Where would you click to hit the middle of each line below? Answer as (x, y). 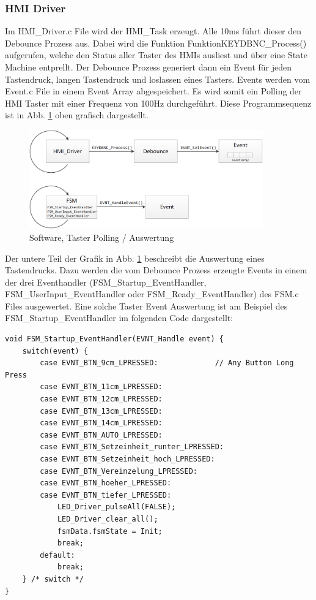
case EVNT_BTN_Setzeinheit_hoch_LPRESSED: (127, 459)
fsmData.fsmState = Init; (110, 531)
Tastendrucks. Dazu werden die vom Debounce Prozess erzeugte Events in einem (156, 270)
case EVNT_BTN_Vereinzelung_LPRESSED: (119, 471)
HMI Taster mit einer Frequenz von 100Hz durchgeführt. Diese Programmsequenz (158, 103)
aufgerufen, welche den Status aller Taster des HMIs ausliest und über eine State (156, 55)
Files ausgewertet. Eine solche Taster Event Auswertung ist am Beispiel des (146, 306)
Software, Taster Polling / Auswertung (102, 237)
